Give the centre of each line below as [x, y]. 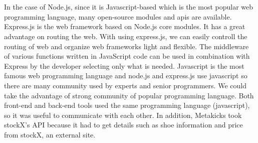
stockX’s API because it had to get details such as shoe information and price [123, 125]
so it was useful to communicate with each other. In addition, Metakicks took [123, 115]
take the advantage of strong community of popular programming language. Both [129, 95]
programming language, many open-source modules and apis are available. [118, 16]
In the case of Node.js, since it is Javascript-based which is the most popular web [129, 7]
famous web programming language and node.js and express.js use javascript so [126, 76]
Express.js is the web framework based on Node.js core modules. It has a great [125, 26]
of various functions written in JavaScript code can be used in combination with [127, 56]
